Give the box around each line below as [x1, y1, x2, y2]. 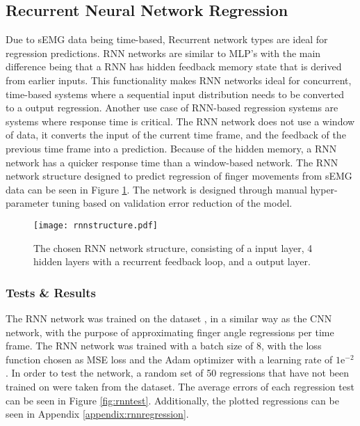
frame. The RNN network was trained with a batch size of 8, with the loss [6, 338, 322, 353]
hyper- [310, 182, 338, 196]
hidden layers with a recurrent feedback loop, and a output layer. [33, 254, 311, 269]
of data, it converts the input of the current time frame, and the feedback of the [6, 127, 346, 142]
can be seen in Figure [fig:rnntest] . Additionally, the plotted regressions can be [6, 393, 339, 407]
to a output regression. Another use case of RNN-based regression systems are [6, 100, 338, 115]
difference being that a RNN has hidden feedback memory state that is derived [6, 59, 342, 74]
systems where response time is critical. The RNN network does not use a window [6, 113, 355, 128]
